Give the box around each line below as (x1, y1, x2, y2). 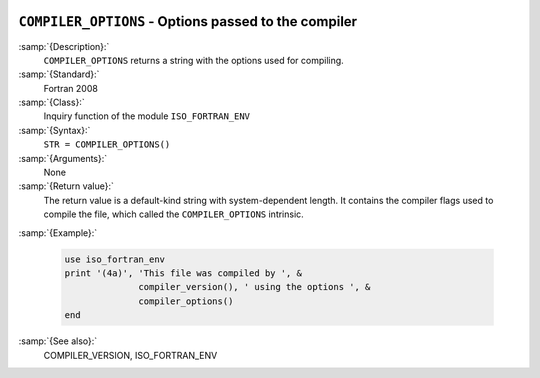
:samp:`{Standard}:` (18, 68, 100, 80)
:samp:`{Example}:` (18, 226, 98, 239)
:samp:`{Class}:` (18, 96, 85, 109)
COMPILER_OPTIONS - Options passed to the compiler (18, 13, 358, 30)
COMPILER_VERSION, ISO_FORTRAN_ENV (43, 349, 218, 361)
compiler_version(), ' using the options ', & (138, 281, 371, 293)
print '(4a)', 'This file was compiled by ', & (64, 267, 302, 279)
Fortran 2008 (43, 82, 99, 94)
